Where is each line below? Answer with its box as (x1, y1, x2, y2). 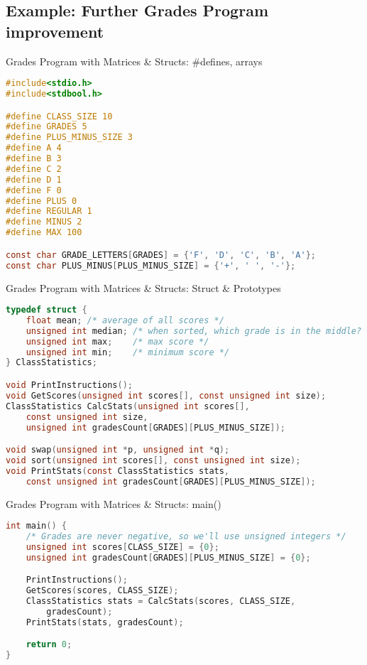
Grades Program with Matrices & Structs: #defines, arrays (6, 53, 263, 68)
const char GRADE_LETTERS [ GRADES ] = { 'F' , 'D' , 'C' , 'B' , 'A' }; (6, 249, 316, 260)
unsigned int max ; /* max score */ (26, 336, 209, 347)
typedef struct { (6, 305, 87, 315)
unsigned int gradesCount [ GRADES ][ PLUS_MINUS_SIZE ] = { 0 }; (26, 552, 311, 563)
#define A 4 (6, 143, 62, 153)
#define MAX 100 (6, 227, 82, 238)
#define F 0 (6, 185, 62, 195)
